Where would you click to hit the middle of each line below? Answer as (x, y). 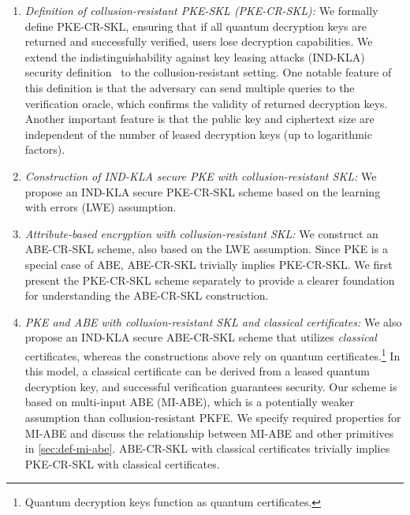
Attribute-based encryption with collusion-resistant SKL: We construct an (201, 233)
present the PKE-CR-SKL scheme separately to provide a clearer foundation (210, 280)
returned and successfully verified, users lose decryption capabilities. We (199, 41)
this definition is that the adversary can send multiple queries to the (190, 87)
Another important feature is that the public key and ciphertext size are (199, 119)
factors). (45, 149)
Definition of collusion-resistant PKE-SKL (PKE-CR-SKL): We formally (201, 10)
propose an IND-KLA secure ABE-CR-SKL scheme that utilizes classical (201, 337)
